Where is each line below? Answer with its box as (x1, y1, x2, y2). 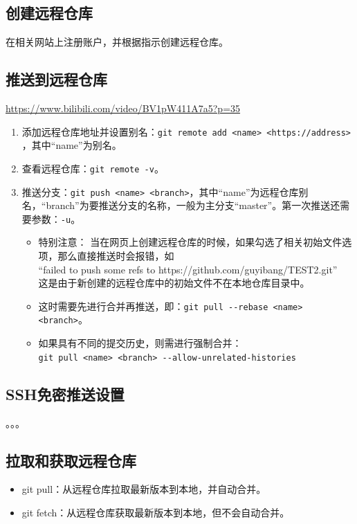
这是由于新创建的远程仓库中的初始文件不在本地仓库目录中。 (38, 275, 310, 290)
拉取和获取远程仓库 (6, 449, 136, 471)
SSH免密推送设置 (6, 383, 125, 404)
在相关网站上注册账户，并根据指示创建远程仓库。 (6, 35, 228, 49)
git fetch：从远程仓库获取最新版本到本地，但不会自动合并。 (21, 505, 290, 519)
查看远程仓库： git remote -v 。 (21, 161, 164, 175)
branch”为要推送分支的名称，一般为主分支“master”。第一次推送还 (46, 198, 340, 213)
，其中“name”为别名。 (21, 138, 122, 152)
